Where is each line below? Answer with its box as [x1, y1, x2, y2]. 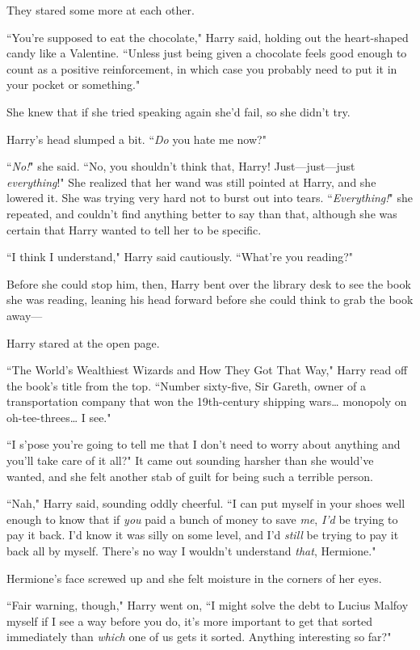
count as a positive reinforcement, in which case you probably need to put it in [6, 60, 397, 77]
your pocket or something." [6, 76, 141, 93]
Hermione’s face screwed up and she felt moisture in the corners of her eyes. [6, 569, 382, 586]
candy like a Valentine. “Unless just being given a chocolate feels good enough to [6, 44, 407, 61]
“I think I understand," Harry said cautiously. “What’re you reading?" [6, 248, 354, 265]
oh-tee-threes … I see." [6, 408, 111, 425]
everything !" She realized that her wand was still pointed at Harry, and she [6, 173, 376, 190]
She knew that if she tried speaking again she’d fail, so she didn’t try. [6, 103, 351, 120]
